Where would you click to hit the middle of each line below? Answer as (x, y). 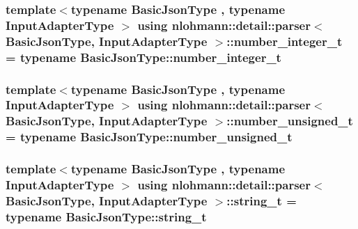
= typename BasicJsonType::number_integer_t (143, 57)
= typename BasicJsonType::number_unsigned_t (149, 137)
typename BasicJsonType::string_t (106, 216)
